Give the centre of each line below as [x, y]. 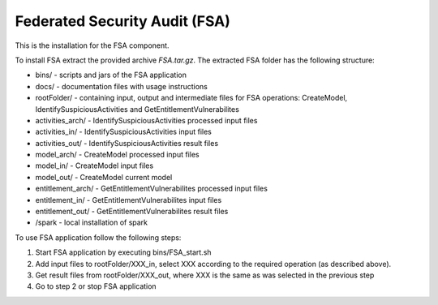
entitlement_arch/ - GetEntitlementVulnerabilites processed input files [151, 189]
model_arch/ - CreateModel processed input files [117, 155]
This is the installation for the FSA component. [92, 45]
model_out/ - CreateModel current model [104, 177]
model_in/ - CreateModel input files [94, 165]
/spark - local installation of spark [92, 222]
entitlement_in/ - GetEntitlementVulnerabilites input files [129, 200]
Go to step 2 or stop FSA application [96, 286]
